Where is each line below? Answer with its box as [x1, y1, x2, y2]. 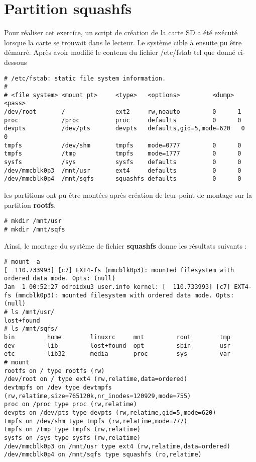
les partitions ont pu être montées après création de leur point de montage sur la [4, 190, 252, 200]
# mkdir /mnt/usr [4, 217, 62, 225]
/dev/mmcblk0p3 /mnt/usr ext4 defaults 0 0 [4, 167, 241, 174]
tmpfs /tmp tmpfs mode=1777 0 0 [4, 150, 241, 158]
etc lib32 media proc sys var [4, 350, 231, 358]
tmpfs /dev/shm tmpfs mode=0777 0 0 [4, 141, 241, 149]
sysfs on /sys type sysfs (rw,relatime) [4, 434, 141, 441]
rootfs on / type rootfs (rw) [4, 367, 105, 374]
